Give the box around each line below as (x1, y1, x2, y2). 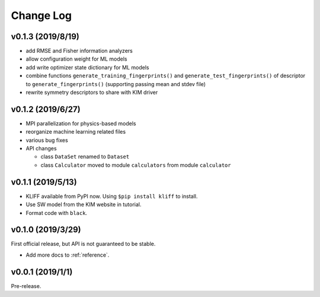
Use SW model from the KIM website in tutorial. (25, 201, 142, 208)
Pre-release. (11, 282, 41, 289)
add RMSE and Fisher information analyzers (25, 48, 133, 55)
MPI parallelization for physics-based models (25, 119, 136, 127)
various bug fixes (25, 137, 68, 144)
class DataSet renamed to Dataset (40, 153, 130, 160)
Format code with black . (25, 209, 88, 216)
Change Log (11, 9, 72, 22)
